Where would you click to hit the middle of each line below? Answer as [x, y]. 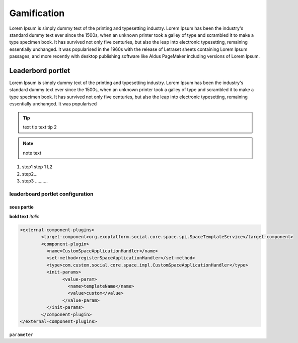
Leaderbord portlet [40, 71]
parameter [21, 334]
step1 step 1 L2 [37, 167]
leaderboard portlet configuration [51, 194]
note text [32, 153]
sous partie [21, 207]
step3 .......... [35, 181]
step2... [30, 174]
